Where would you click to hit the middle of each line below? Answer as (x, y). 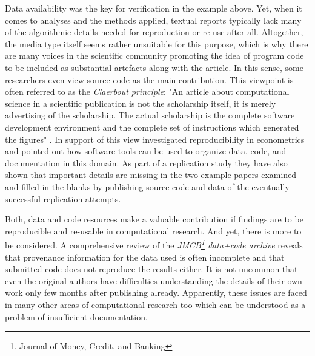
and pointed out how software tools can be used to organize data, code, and (146, 151)
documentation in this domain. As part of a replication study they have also (146, 163)
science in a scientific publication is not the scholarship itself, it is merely (141, 103)
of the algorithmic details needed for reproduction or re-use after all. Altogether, (154, 32)
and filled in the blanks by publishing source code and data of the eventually (147, 186)
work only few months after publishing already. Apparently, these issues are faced (156, 293)
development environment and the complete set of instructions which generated (152, 127)
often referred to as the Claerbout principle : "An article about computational (147, 91)
